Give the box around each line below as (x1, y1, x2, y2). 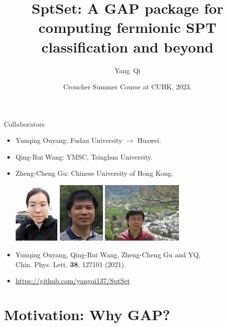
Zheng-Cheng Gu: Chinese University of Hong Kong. (15, 168, 174, 178)
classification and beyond (41, 36, 214, 56)
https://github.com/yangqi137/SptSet (15, 275, 130, 286)
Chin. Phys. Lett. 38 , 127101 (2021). (15, 259, 126, 269)
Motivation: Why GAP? (4, 304, 170, 324)
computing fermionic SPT (38, 17, 217, 37)
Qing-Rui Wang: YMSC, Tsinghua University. (15, 151, 153, 162)
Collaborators (4, 118, 45, 129)
